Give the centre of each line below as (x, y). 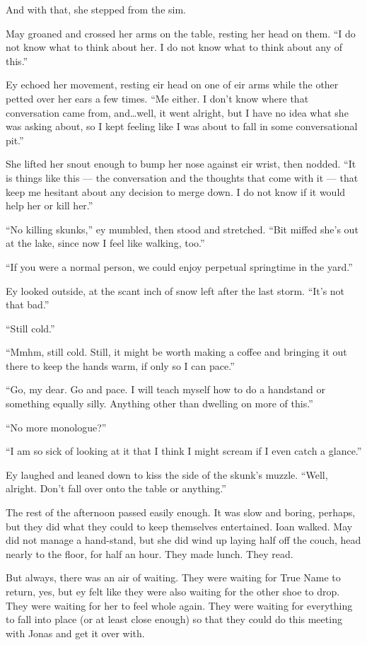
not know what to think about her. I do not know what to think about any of (174, 47)
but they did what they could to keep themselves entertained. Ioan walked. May (179, 526)
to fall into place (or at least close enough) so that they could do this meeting (174, 619)
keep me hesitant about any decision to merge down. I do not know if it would (176, 191)
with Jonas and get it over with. (75, 633)
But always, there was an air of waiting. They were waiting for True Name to (173, 577)
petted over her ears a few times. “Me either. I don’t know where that (157, 98)
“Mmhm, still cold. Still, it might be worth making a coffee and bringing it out (176, 352)
